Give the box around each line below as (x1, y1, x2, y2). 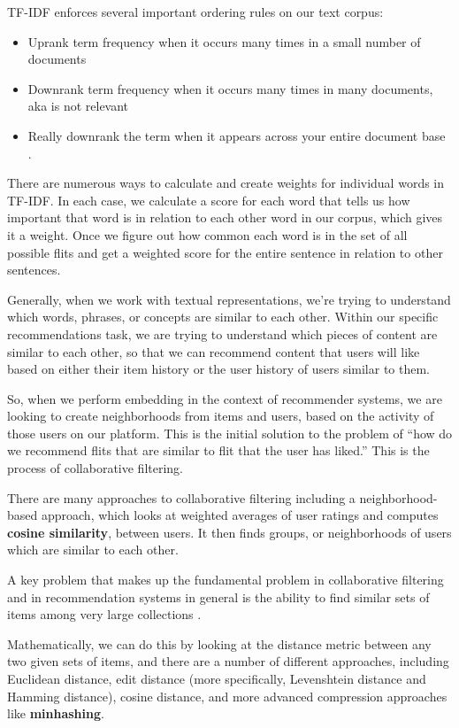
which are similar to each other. (7, 540, 179, 559)
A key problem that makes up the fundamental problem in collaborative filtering (7, 570, 444, 589)
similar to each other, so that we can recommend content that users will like (7, 342, 420, 360)
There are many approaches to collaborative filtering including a (7, 488, 356, 507)
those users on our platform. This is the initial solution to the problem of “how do (7, 423, 453, 442)
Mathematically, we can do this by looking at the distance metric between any (7, 634, 432, 653)
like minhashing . (7, 704, 104, 723)
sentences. (7, 260, 61, 279)
